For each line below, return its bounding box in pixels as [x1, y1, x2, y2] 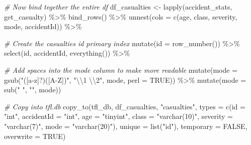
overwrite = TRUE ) [4, 130, 66, 141]
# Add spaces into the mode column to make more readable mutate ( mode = [4, 64, 238, 75]
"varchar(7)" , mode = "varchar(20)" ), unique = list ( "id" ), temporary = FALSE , [4, 120, 247, 131]
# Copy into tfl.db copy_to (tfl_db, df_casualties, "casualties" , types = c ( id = [4, 101, 245, 111]
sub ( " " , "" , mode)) [4, 84, 61, 95]
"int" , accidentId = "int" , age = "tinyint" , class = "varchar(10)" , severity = [4, 111, 233, 121]
